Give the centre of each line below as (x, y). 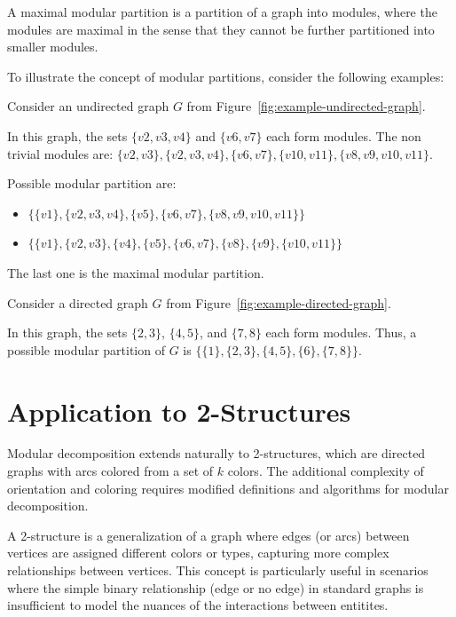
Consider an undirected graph (88, 106)
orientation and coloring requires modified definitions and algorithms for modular (228, 488)
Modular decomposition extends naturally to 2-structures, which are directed (216, 453)
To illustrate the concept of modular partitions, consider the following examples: (226, 76)
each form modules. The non (344, 135)
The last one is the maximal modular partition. (136, 272)
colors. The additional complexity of (326, 471)
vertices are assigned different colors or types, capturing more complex (198, 553)
